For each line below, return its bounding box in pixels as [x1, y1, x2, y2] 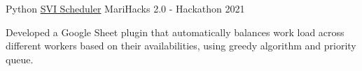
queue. [6, 52, 34, 66]
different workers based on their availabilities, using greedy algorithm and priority [6, 38, 356, 53]
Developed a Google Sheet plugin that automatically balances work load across [6, 24, 344, 39]
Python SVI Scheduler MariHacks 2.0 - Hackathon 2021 [6, 1, 245, 15]
